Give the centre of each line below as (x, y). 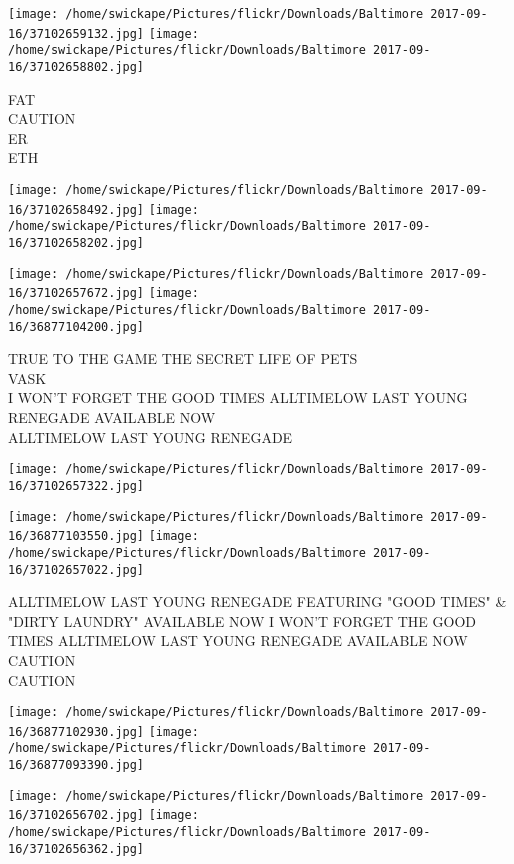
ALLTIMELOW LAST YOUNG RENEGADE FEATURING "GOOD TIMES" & (257, 601)
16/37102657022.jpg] (76, 569)
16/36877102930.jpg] (76, 731)
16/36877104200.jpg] (76, 326)
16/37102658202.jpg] (76, 242)
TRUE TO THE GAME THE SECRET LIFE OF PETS (183, 358)
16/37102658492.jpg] (76, 209)
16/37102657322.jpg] (76, 485)
